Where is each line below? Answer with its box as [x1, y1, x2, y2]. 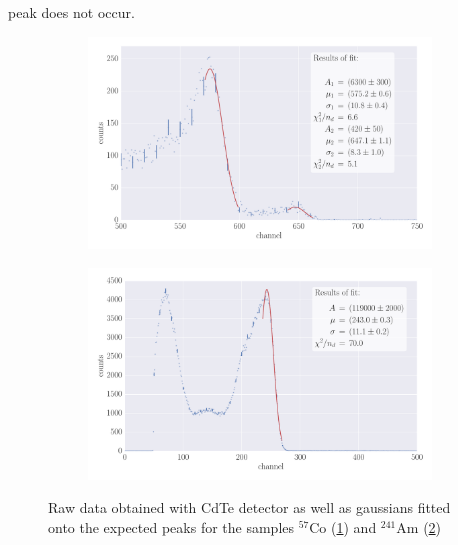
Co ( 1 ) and [309, 517, 377, 537]
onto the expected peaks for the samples [48, 517, 295, 537]
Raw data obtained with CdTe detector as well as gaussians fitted [48, 497, 451, 518]
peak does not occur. [8, 2, 135, 22]
